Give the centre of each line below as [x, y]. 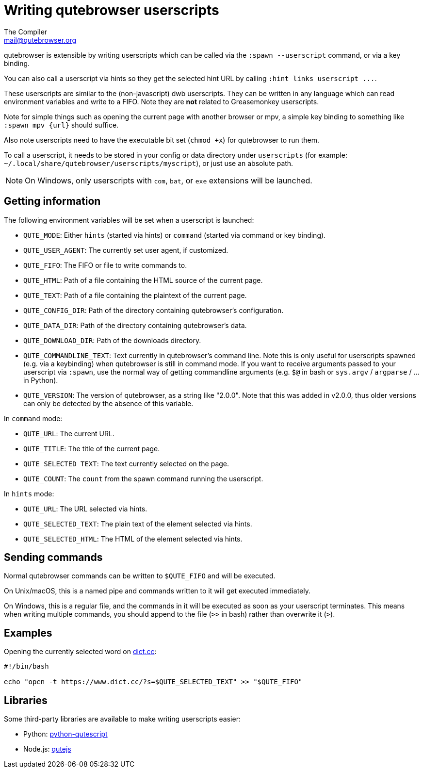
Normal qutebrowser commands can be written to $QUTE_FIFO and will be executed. [140, 576]
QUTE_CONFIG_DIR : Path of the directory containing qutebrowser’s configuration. [154, 310]
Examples [28, 633]
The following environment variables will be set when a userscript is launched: [129, 220]
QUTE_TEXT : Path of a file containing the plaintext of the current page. [135, 295]
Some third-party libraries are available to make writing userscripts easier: [122, 719]
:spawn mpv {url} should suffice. [61, 125]
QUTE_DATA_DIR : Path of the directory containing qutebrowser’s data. [135, 325]
